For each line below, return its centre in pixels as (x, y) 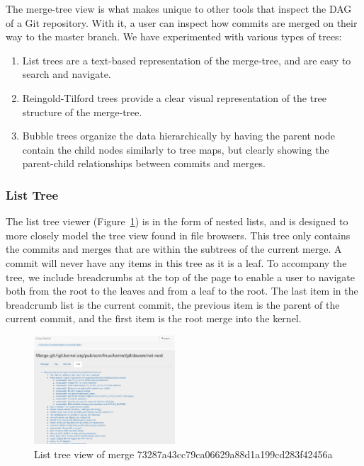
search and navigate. (67, 74)
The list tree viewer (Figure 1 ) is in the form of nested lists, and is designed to (177, 221)
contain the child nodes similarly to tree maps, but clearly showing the (176, 149)
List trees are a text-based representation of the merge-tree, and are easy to (187, 60)
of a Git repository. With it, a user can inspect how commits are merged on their (182, 22)
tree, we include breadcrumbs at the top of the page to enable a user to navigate (180, 277)
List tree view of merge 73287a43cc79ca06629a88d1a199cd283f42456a (183, 454)
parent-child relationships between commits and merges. (144, 163)
